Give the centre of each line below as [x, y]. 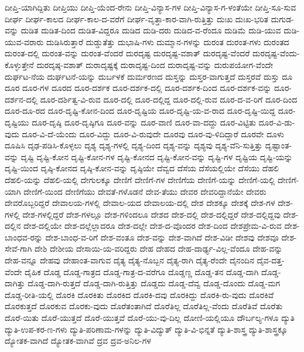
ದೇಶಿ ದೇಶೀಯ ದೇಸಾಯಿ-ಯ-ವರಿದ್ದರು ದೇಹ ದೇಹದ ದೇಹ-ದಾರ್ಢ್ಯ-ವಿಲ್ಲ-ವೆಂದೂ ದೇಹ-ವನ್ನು [159, 248]
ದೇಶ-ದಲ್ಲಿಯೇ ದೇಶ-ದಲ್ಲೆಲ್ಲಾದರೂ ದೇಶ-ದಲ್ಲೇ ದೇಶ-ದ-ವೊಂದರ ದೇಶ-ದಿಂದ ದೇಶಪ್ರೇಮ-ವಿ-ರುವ [153, 226]
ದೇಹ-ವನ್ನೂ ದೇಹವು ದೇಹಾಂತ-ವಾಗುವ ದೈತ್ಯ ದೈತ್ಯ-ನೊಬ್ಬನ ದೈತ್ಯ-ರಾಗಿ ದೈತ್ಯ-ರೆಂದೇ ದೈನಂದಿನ [129, 260]
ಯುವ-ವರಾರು [24, 41]
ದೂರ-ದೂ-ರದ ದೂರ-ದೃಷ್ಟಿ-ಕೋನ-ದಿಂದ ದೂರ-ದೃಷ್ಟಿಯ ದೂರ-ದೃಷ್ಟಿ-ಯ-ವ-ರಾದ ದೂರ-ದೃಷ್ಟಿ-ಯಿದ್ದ [140, 111]
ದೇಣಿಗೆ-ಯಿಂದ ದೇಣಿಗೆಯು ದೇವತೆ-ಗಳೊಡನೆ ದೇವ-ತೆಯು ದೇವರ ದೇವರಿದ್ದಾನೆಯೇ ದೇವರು [145, 191]
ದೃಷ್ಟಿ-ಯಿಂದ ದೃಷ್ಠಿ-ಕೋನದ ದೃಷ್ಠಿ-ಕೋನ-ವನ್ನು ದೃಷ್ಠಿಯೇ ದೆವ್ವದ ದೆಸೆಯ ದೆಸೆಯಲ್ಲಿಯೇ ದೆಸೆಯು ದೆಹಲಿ [142, 168]
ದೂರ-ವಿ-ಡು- [277, 122]
